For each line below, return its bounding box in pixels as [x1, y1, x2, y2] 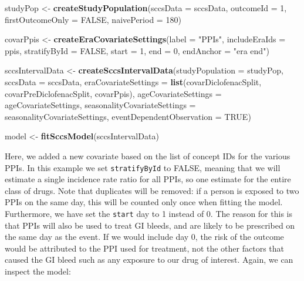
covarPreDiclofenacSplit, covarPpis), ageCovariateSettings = [5, 87, 222, 99]
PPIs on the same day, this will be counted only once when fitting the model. [5, 196, 283, 208]
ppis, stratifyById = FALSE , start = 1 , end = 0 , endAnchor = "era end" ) [5, 44, 269, 56]
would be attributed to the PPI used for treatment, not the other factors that [5, 242, 284, 254]
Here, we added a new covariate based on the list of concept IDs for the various [5, 149, 291, 162]
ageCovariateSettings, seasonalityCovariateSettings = [5, 99, 196, 111]
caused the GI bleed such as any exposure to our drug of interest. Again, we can [5, 253, 293, 266]
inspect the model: [5, 265, 71, 277]
